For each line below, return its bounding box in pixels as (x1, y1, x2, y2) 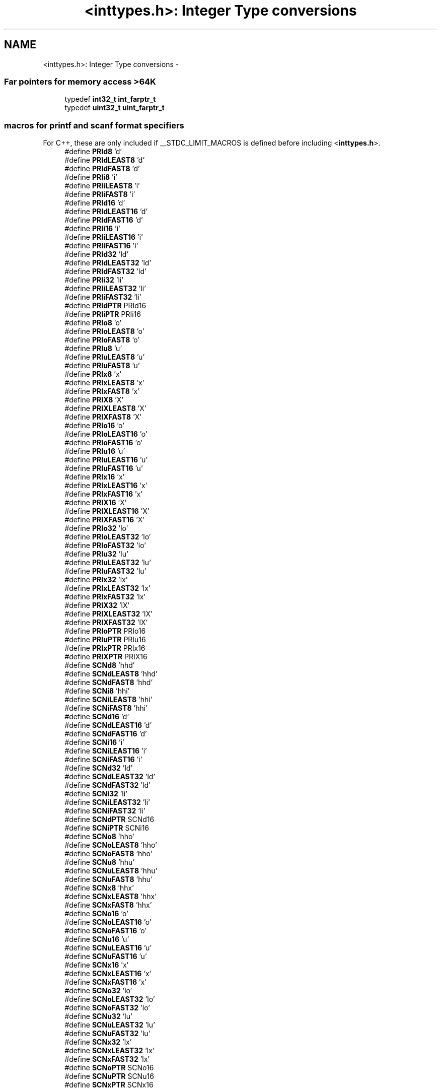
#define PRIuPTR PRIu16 (64, 635, 146, 644)
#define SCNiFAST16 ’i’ (64, 755, 142, 764)
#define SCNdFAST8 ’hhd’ (64, 678, 153, 687)
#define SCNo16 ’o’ (64, 909, 128, 918)
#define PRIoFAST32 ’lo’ (64, 541, 146, 550)
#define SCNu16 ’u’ (64, 935, 129, 944)
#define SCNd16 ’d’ (64, 712, 129, 721)
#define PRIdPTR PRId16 (64, 301, 146, 310)
